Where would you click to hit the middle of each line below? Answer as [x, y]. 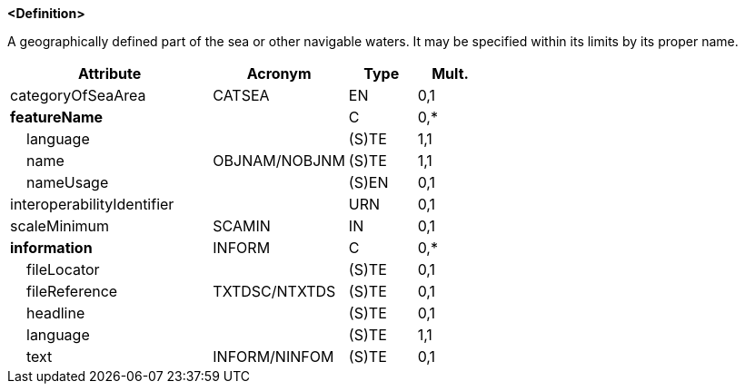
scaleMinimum [60, 226]
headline [56, 313]
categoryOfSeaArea [78, 95]
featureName [57, 117]
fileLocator [63, 269]
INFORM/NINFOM [273, 357]
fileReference [72, 291]
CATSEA [241, 95]
